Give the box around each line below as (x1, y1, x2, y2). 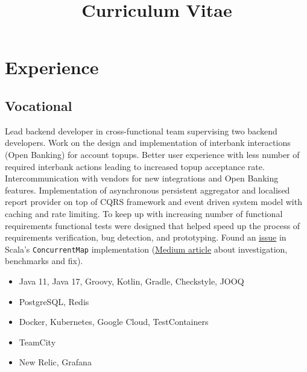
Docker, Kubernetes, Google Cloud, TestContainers (19, 315, 209, 328)
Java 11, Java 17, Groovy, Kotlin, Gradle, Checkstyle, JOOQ (19, 274, 244, 287)
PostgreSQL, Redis (19, 295, 89, 307)
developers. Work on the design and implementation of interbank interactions (5, 136, 291, 149)
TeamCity (19, 335, 56, 348)
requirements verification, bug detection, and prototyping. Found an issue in (5, 231, 286, 244)
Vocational (5, 96, 72, 115)
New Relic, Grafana (19, 356, 92, 368)
